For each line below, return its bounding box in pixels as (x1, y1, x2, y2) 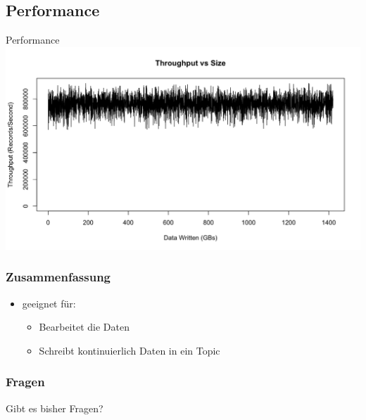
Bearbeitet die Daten (39, 319, 130, 334)
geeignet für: (22, 295, 76, 310)
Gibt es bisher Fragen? (6, 400, 103, 415)
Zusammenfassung (6, 268, 111, 286)
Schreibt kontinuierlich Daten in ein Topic (39, 343, 220, 357)
